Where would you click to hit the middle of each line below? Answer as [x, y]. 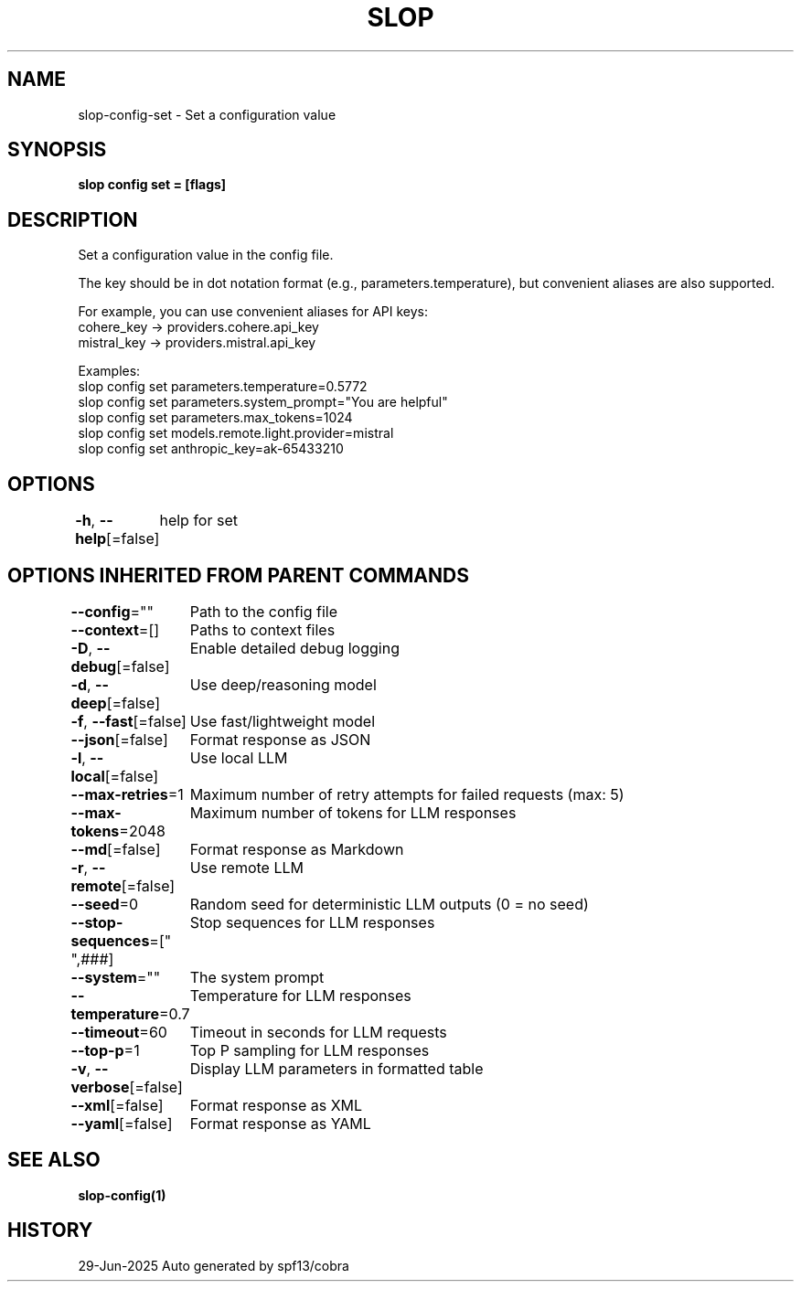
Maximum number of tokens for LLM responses [353, 812]
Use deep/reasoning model [283, 684]
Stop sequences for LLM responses [312, 922]
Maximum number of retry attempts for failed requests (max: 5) [407, 794]
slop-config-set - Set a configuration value [207, 114]
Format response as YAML [280, 1123]
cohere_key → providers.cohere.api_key [198, 327]
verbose [100, 1087]
